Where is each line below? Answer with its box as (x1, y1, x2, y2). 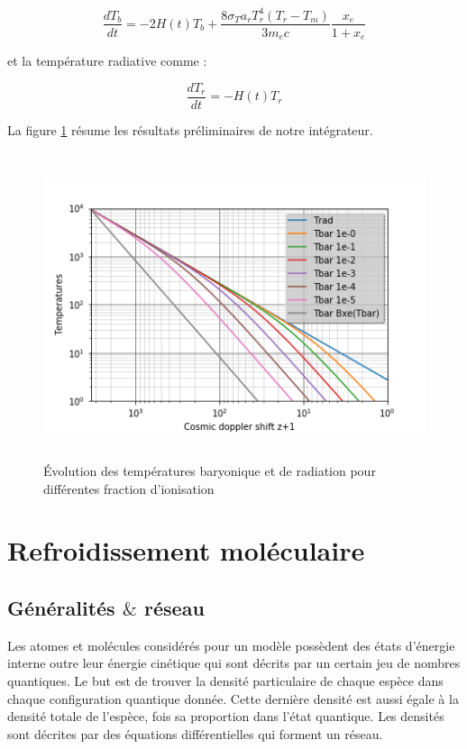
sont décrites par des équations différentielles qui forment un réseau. (7, 724, 383, 743)
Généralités (7, 593, 115, 621)
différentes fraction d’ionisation (43, 479, 215, 498)
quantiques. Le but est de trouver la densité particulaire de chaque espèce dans (7, 671, 444, 690)
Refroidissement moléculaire (7, 532, 365, 569)
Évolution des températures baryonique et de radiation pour (43, 461, 376, 480)
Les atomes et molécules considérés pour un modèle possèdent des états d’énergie (7, 635, 455, 654)
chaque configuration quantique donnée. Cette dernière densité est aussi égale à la (7, 689, 459, 708)
